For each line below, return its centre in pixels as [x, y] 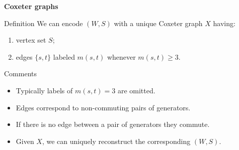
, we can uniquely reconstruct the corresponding [116, 141]
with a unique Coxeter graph [158, 23]
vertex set [31, 40]
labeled [64, 56]
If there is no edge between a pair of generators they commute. [113, 124]
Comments [21, 73]
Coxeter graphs [31, 6]
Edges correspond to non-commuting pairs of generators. [103, 107]
